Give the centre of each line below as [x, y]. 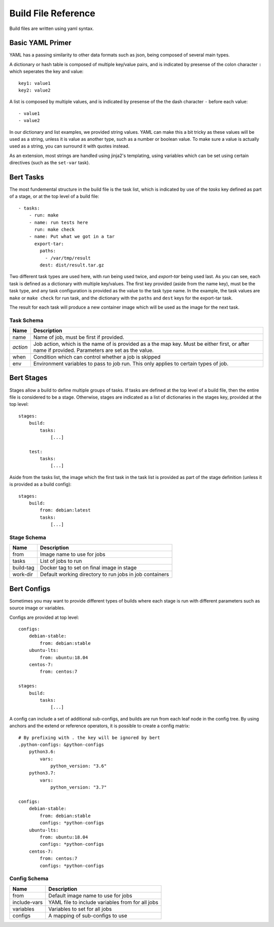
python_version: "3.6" [79, 766]
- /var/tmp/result [68, 258]
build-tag [24, 568]
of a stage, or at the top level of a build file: [54, 196]
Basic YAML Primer [40, 43]
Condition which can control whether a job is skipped [97, 357]
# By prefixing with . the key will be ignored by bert [89, 738]
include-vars [28, 902]
